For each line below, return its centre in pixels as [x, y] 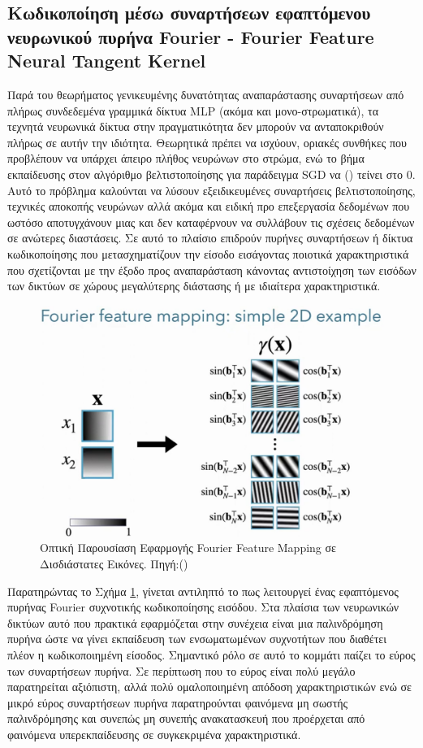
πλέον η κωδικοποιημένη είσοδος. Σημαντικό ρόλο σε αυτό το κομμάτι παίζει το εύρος [211, 654]
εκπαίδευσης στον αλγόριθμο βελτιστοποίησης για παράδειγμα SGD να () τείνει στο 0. [211, 174]
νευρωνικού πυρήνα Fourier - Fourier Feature [191, 36]
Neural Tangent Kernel [107, 61]
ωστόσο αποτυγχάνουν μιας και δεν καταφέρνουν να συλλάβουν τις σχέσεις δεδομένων [211, 222]
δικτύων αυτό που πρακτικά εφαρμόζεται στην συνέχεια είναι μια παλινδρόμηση [195, 622]
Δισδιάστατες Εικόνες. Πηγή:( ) [114, 563]
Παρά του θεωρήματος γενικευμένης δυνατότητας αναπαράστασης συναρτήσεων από [206, 94]
